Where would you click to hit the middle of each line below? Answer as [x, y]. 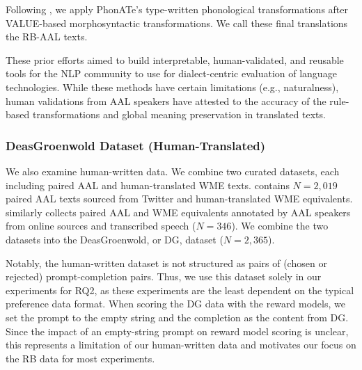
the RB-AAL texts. [47, 37]
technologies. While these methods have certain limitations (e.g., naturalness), [172, 87]
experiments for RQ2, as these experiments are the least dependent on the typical [180, 290]
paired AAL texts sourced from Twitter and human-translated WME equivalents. [179, 199]
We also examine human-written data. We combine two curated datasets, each [173, 171]
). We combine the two [280, 226]
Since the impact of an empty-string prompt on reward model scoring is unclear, [177, 331]
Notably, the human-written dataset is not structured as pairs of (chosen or [166, 263]
